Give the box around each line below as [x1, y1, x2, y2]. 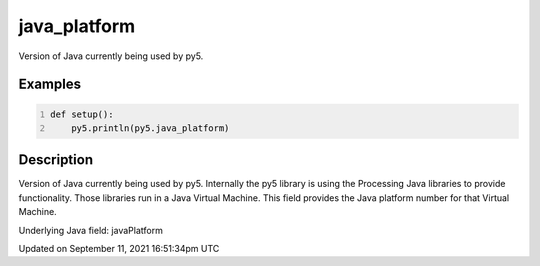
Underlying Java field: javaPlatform [18, 224, 164, 236]
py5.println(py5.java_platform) [71, 122, 230, 134]
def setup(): [50, 108, 114, 120]
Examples [18, 76, 82, 93]
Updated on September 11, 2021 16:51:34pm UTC [18, 243, 220, 254]
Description [18, 151, 94, 169]
